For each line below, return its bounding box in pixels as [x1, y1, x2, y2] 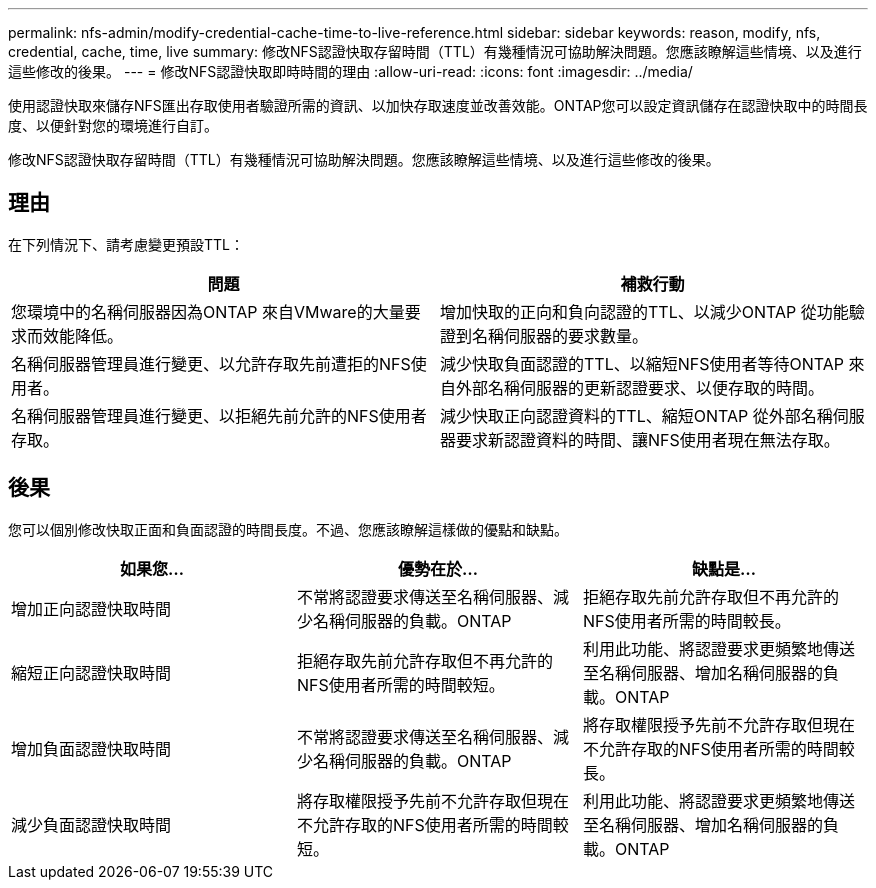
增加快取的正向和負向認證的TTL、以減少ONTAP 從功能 [440, 301, 849, 322]
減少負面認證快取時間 [11, 814, 172, 835]
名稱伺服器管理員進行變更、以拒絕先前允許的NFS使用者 [11, 405, 427, 426]
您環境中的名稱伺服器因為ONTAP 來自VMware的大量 [11, 301, 405, 322]
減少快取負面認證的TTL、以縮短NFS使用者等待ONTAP [440, 353, 844, 374]
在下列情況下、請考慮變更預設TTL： [8, 235, 244, 253]
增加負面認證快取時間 [11, 738, 172, 759]
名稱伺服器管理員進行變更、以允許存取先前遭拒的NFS [11, 353, 411, 374]
